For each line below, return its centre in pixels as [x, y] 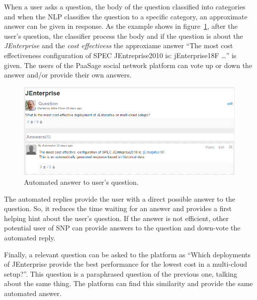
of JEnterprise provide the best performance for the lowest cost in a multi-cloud [126, 264]
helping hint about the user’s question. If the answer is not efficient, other [117, 218]
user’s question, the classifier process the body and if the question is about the [124, 36]
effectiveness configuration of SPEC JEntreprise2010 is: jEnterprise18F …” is [120, 55]
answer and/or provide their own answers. [68, 75]
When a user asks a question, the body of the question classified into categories [125, 6]
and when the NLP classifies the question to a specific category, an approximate [126, 16]
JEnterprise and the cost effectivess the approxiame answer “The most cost [119, 45]
